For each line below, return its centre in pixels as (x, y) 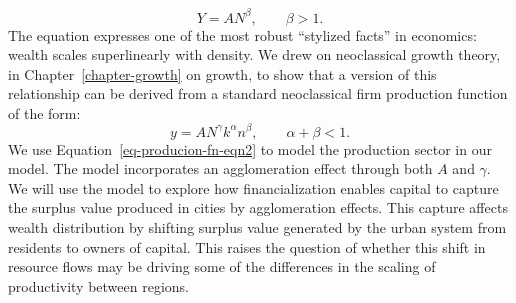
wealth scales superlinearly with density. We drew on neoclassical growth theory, (254, 54)
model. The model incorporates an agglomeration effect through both (220, 168)
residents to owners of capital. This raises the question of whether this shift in (247, 246)
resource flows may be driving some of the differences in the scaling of (222, 266)
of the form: (44, 112)
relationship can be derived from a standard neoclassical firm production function (258, 93)
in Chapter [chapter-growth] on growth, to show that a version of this (222, 73)
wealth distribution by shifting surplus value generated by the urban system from (257, 226)
